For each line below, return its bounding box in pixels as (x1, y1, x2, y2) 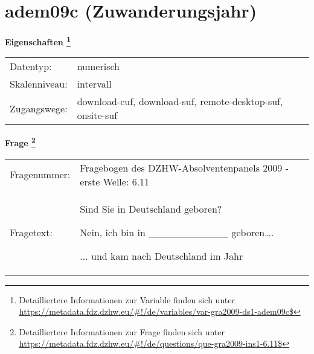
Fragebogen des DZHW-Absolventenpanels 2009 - (80, 160, 289, 175)
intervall (77, 77, 112, 91)
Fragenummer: (10, 167, 71, 182)
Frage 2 (5, 135, 36, 149)
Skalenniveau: (10, 77, 68, 91)
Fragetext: (10, 225, 53, 239)
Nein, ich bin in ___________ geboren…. (80, 225, 274, 239)
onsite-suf (77, 108, 118, 123)
